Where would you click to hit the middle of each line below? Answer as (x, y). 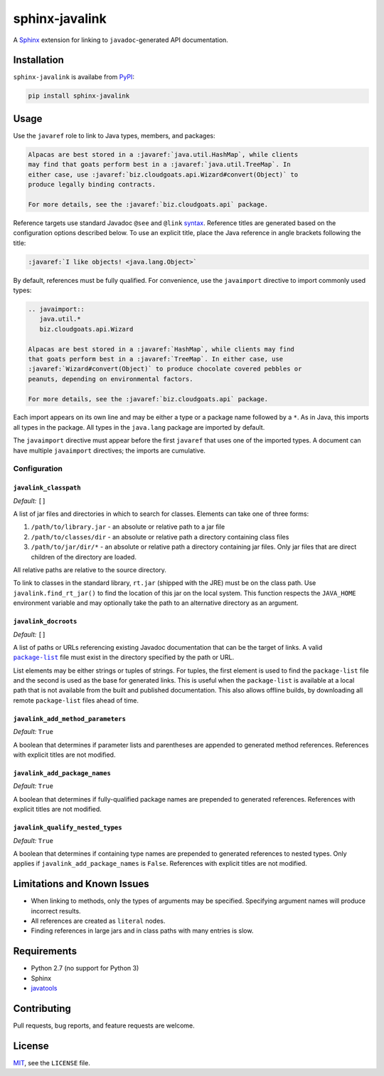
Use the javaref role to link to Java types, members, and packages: (114, 135)
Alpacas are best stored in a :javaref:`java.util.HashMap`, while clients (163, 154)
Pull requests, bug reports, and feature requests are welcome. (104, 1025)
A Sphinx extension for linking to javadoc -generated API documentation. (121, 40)
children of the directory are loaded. (84, 557)
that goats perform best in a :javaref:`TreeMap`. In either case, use (156, 359)
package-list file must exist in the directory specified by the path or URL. (124, 657)
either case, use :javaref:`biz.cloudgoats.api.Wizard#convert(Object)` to (163, 174)
